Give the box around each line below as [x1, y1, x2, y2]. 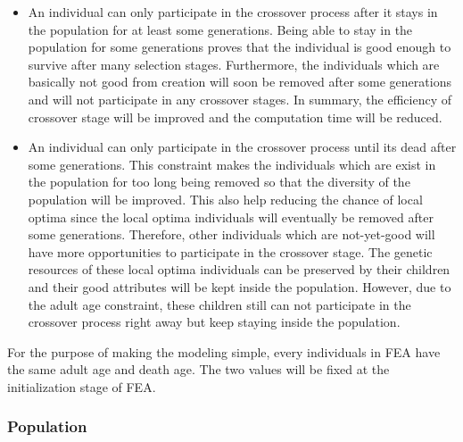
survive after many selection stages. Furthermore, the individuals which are [28, 54, 440, 73]
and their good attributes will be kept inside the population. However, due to [28, 277, 451, 296]
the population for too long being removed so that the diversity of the [28, 172, 410, 191]
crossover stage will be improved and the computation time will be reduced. [28, 107, 442, 126]
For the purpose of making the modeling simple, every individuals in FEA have [7, 342, 441, 361]
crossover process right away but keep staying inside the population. [28, 313, 401, 331]
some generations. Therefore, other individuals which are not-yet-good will [28, 225, 435, 244]
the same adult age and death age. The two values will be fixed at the [7, 360, 390, 379]
